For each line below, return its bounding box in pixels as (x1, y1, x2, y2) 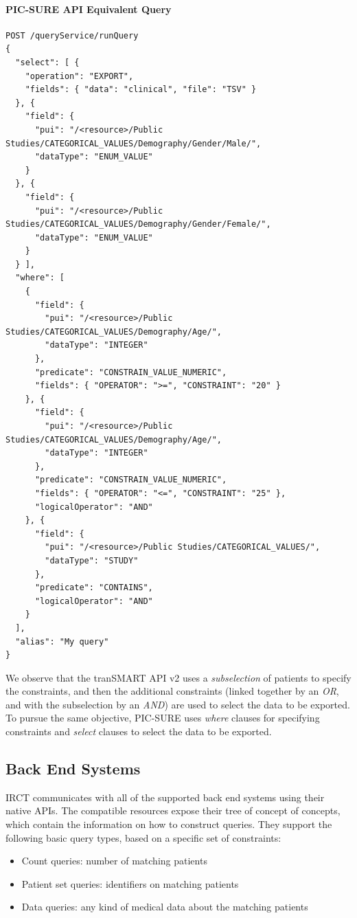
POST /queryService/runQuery (5, 30, 139, 41)
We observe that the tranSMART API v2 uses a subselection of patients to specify (5, 670, 352, 684)
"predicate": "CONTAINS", (34, 583, 153, 593)
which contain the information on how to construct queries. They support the (5, 817, 332, 831)
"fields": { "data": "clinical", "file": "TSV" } (25, 85, 257, 95)
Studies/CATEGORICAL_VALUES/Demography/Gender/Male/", (5, 138, 262, 148)
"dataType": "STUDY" (45, 555, 139, 566)
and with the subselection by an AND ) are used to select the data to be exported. (5, 697, 350, 711)
